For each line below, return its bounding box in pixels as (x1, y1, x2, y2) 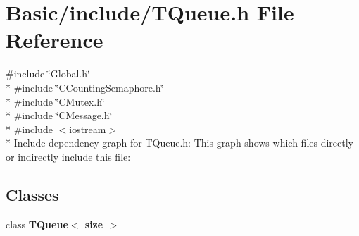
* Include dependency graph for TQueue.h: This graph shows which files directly (6, 135, 353, 150)
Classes (6, 183, 59, 205)
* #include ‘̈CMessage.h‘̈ (6, 108, 113, 123)
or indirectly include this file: (6, 149, 131, 163)
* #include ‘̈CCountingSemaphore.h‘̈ (6, 80, 164, 94)
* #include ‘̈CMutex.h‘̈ (6, 94, 105, 108)
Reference (6, 25, 103, 54)
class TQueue (6, 216, 68, 231)
